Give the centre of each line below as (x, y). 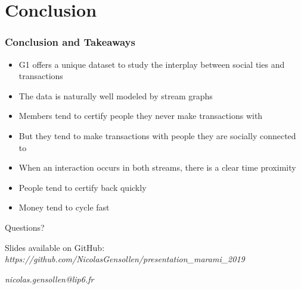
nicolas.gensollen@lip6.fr (49, 279)
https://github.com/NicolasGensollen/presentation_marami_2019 (125, 259)
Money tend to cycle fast (64, 207)
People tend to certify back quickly (83, 187)
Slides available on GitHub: (55, 247)
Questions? (25, 227)
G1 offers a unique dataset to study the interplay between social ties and (152, 64)
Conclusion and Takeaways (70, 42)
